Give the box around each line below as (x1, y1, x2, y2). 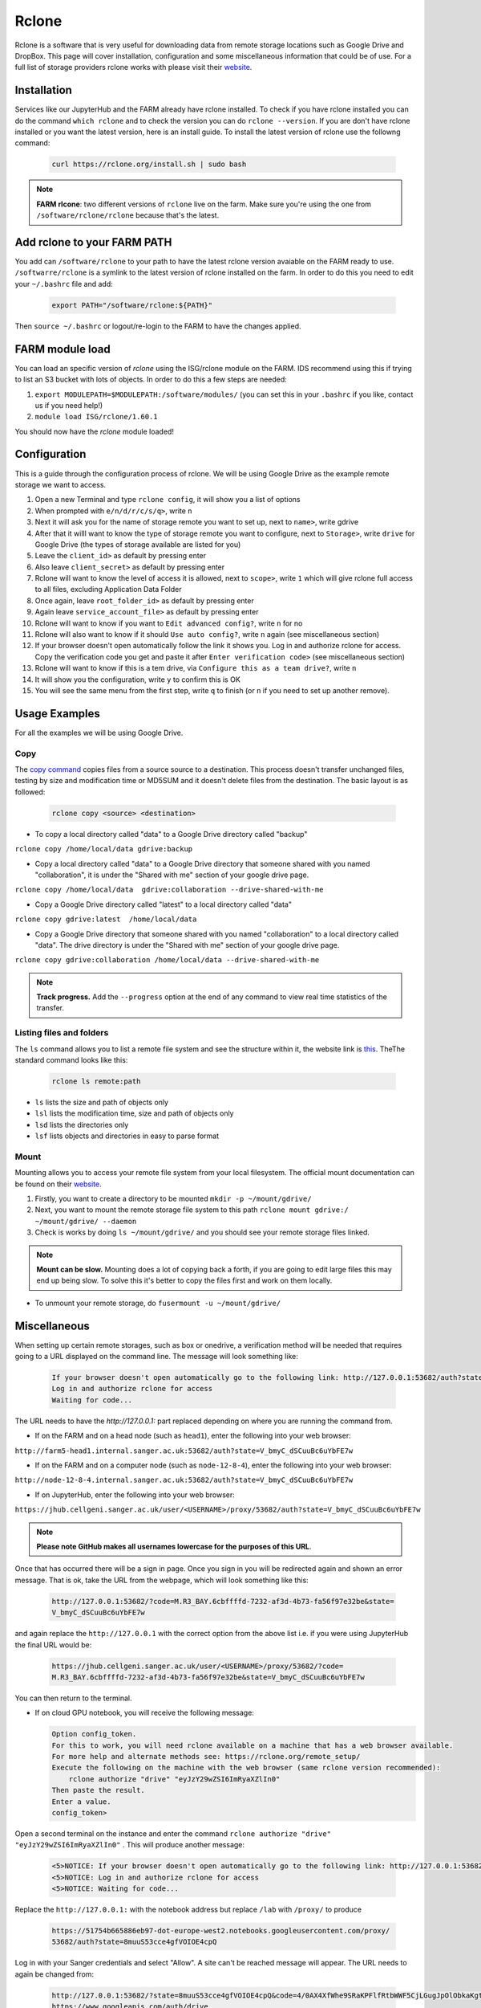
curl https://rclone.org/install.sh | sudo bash (51, 160, 247, 169)
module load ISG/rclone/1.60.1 (34, 412, 158, 422)
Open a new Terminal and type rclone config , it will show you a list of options (34, 495, 301, 504)
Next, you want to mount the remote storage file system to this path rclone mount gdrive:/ (34, 1205, 349, 1214)
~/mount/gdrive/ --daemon (34, 1217, 137, 1226)
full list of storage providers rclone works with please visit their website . (14, 63, 253, 72)
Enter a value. (51, 1797, 111, 1806)
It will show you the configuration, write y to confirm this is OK (34, 675, 240, 684)
